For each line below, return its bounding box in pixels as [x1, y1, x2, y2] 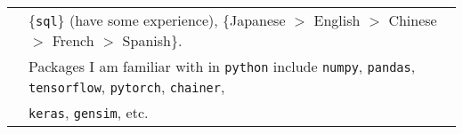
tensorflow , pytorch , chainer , [28, 76, 225, 97]
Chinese [388, 10, 437, 30]
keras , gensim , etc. [28, 102, 149, 122]
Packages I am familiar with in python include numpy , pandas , [28, 56, 416, 76]
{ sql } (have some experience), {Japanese [28, 10, 286, 30]
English [313, 10, 361, 30]
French [52, 30, 94, 51]
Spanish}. [122, 30, 183, 51]
